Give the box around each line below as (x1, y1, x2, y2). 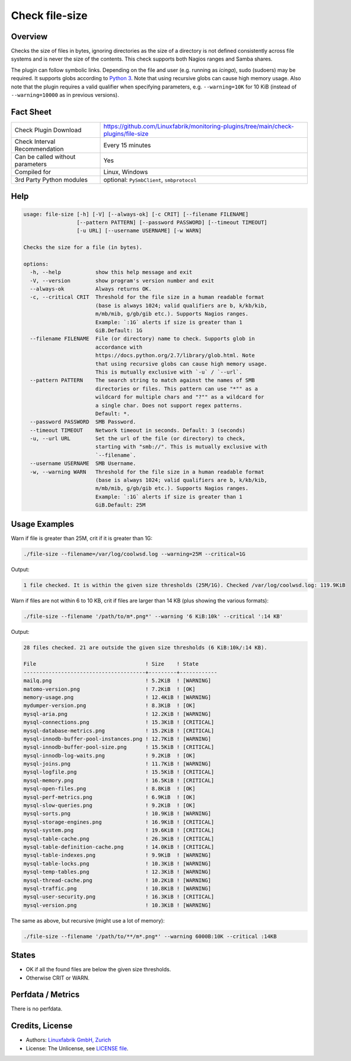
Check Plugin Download (14, 125, 82, 134)
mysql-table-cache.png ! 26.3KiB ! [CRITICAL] (23, 835, 215, 842)
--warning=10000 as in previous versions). (11, 91, 119, 99)
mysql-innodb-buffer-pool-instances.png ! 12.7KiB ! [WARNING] (23, 735, 212, 742)
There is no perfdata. (11, 1005, 62, 1012)
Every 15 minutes (103, 141, 151, 149)
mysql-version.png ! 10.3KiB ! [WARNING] (23, 902, 212, 908)
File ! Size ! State (23, 661, 199, 668)
